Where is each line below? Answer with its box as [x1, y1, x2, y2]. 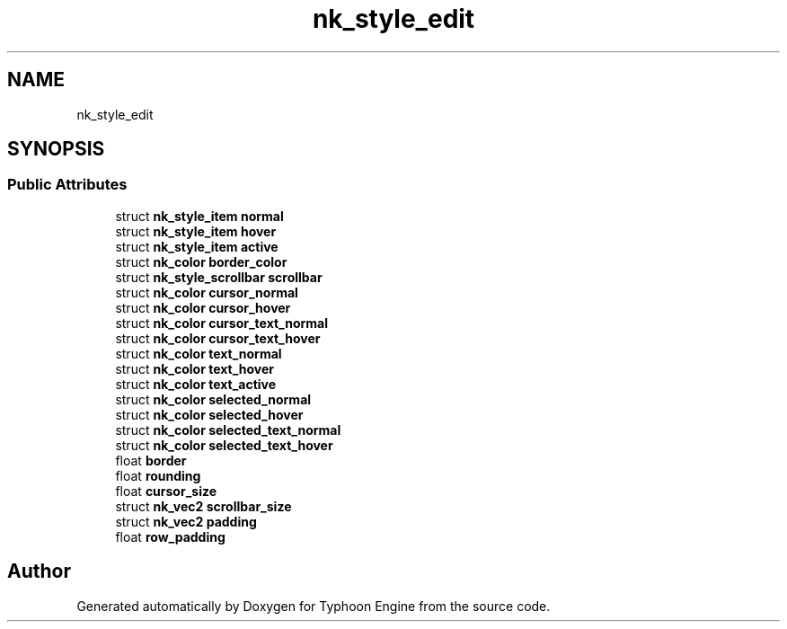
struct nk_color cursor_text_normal [115, 314, 329, 331]
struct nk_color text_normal [115, 345, 282, 361]
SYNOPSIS [7, 137, 105, 161]
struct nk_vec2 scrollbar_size [115, 498, 292, 514]
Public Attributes [7, 175, 128, 194]
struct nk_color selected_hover [115, 406, 304, 422]
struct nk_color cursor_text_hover [115, 330, 321, 346]
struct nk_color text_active [115, 376, 277, 392]
